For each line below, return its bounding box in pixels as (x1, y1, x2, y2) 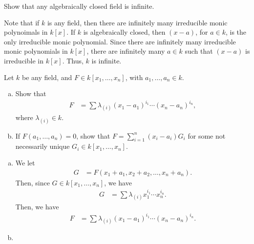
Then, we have (15, 201, 59, 211)
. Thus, (62, 55, 84, 65)
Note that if (4, 17, 40, 27)
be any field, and (22, 72, 72, 82)
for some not (188, 130, 226, 141)
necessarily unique (15, 141, 70, 151)
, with (125, 72, 143, 82)
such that (185, 46, 213, 56)
